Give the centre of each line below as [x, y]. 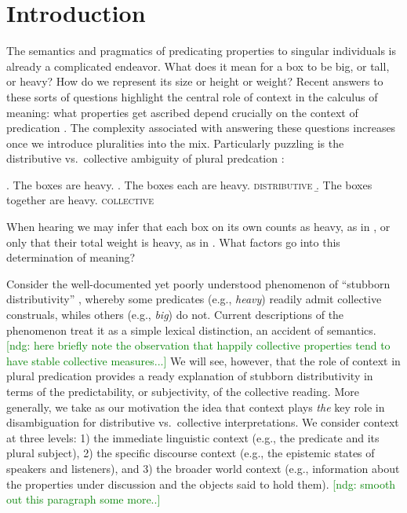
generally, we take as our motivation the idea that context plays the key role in [196, 407]
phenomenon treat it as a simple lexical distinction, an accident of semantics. [191, 330]
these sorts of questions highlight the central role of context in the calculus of [192, 96]
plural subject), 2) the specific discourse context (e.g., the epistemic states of [191, 453]
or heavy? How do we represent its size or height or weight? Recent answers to [195, 81]
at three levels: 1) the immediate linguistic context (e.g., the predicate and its [193, 437]
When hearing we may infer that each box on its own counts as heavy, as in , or [198, 227]
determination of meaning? [71, 257]
